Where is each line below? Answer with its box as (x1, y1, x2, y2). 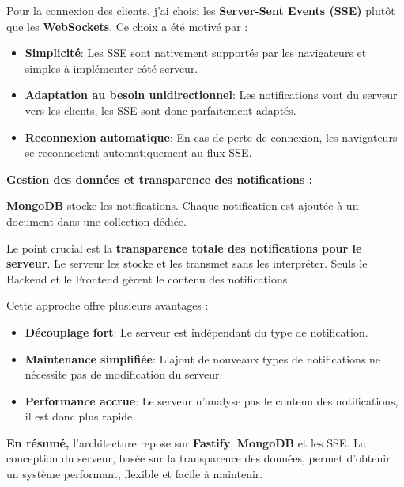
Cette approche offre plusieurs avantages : (6, 297, 209, 314)
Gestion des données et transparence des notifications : (6, 170, 313, 187)
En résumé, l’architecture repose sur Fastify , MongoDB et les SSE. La (6, 434, 366, 451)
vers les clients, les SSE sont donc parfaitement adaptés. (25, 101, 296, 118)
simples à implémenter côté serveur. (25, 59, 198, 76)
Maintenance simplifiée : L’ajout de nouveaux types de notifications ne (25, 350, 381, 367)
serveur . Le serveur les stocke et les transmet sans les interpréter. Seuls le (6, 255, 368, 272)
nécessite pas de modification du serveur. (25, 366, 223, 382)
